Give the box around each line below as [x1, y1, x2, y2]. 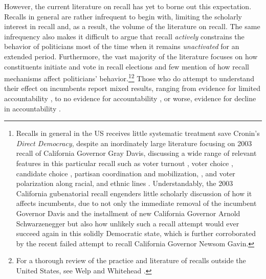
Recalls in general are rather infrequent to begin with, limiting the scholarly [4, 11, 242, 21]
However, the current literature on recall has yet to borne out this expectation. [4, 1, 252, 11]
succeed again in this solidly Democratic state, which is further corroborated [16, 228, 256, 239]
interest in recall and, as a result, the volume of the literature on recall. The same [4, 21, 260, 32]
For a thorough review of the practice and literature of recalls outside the [16, 255, 246, 266]
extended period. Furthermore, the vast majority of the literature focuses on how [4, 51, 258, 61]
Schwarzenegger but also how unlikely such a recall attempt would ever [16, 218, 239, 228]
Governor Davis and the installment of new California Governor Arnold [16, 207, 240, 218]
